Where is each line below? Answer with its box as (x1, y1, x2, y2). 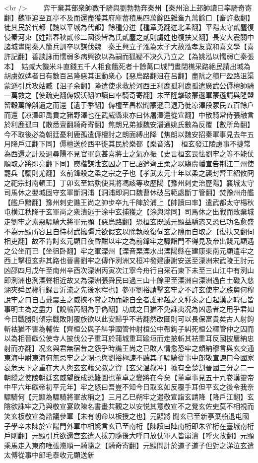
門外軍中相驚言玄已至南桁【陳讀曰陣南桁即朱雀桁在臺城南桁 (59, 420, 254, 431)
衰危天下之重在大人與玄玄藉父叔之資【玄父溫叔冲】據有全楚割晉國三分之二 (4, 362, 247, 372)
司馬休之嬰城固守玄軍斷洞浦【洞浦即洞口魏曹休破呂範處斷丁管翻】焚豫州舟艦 (4, 187, 254, 198)
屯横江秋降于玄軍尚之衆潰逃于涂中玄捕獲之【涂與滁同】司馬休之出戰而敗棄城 (4, 206, 254, 217)
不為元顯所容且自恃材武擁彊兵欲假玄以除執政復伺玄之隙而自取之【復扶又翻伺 (4, 226, 254, 236)
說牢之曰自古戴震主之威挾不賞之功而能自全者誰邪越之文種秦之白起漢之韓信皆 (4, 294, 254, 304)
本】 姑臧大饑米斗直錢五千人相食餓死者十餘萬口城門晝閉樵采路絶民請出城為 (4, 61, 251, 71)
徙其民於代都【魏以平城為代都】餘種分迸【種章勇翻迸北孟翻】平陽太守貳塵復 (4, 22, 254, 32)
